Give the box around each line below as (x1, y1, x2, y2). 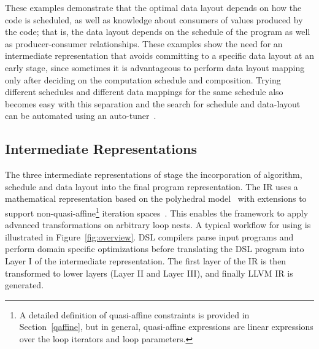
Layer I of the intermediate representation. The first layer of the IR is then (5, 254, 286, 267)
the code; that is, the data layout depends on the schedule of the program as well (5, 25, 310, 38)
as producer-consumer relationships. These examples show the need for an (5, 37, 283, 50)
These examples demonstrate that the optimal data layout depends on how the (5, 1, 302, 13)
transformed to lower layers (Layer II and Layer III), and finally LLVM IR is (5, 266, 293, 279)
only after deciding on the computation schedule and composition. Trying (5, 73, 281, 86)
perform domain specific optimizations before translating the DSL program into (5, 242, 304, 255)
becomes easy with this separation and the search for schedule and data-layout (5, 97, 301, 110)
